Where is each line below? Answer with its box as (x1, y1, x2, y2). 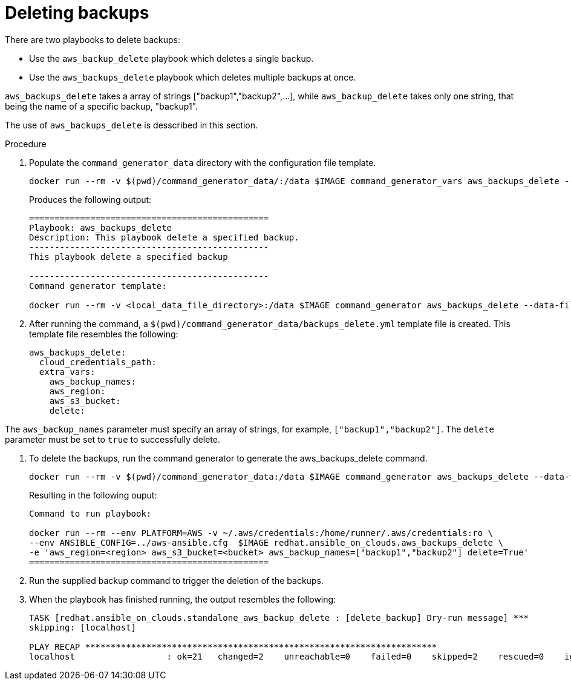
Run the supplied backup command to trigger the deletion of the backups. (29, 575, 324, 586)
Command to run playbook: (29, 508, 152, 518)
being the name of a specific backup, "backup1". (5, 101, 198, 111)
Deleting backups (5, 2, 149, 23)
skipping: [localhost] (29, 622, 137, 632)
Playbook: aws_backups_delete (29, 222, 172, 233)
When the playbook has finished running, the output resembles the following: (29, 594, 336, 604)
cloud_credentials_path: (39, 357, 157, 367)
